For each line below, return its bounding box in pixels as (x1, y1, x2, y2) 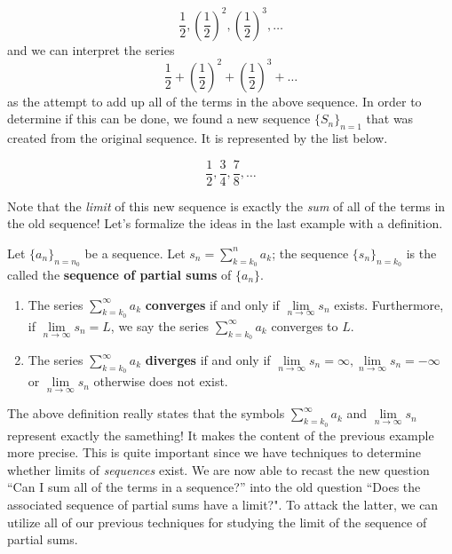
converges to (271, 316, 338, 335)
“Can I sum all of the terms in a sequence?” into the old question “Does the (7, 478, 421, 496)
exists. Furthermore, (334, 295, 444, 313)
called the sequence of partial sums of (7, 265, 232, 284)
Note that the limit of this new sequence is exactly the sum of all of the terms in (7, 196, 446, 215)
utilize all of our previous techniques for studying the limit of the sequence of (7, 512, 427, 531)
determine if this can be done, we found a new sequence (7, 109, 311, 128)
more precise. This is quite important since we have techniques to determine (7, 443, 421, 462)
